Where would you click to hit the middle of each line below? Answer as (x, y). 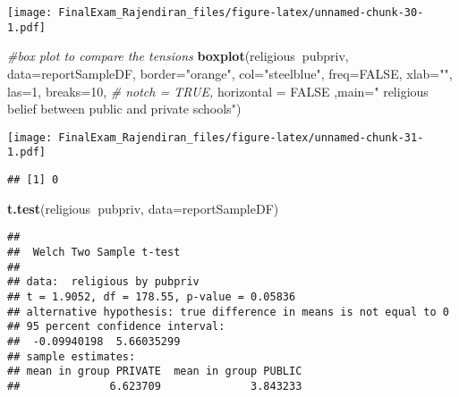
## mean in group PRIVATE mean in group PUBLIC (155, 372)
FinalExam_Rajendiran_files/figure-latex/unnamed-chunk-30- (241, 13)
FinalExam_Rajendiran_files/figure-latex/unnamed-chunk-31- (241, 137)
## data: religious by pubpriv (103, 282)
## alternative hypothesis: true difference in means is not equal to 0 (228, 312)
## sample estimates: (72, 356)
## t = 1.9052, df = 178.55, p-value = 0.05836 (152, 296)
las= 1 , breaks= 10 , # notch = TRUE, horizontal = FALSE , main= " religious (218, 91)
